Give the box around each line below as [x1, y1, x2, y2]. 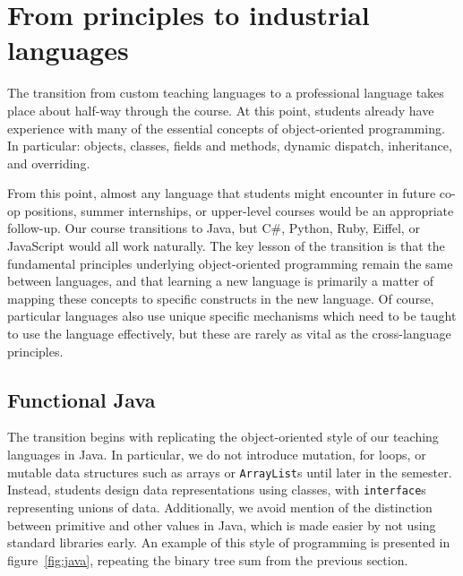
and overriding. [7, 153, 90, 172]
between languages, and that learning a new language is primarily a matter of [7, 271, 433, 290]
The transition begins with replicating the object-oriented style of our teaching [7, 427, 439, 446]
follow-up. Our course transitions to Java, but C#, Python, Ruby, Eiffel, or [7, 219, 420, 237]
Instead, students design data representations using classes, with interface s [7, 480, 426, 499]
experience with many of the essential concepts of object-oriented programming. [7, 118, 445, 137]
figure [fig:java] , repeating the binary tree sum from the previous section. [7, 550, 408, 569]
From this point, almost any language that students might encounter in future [7, 184, 436, 202]
